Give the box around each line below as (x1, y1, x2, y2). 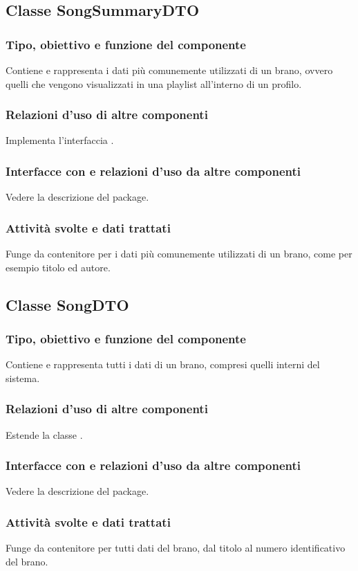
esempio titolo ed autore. (6, 260, 111, 274)
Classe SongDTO (6, 293, 129, 315)
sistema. (6, 370, 40, 385)
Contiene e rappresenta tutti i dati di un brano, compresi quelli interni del (6, 357, 320, 372)
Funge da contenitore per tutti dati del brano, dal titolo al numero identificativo (6, 541, 346, 555)
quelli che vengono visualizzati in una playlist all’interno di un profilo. (6, 76, 302, 91)
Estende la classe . (6, 427, 83, 442)
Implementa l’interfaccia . (6, 133, 114, 147)
